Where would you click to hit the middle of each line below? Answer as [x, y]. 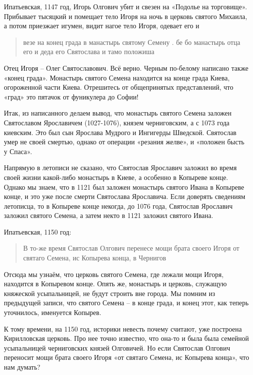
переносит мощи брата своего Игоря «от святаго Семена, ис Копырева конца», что [126, 357]
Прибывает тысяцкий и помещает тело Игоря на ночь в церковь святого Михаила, [126, 16]
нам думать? [22, 367]
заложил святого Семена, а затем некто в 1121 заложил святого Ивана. [109, 215]
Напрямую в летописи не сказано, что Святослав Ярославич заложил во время [120, 168]
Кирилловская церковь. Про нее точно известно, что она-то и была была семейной [126, 338]
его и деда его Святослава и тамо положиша [89, 51]
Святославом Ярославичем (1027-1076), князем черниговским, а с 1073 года [117, 122]
